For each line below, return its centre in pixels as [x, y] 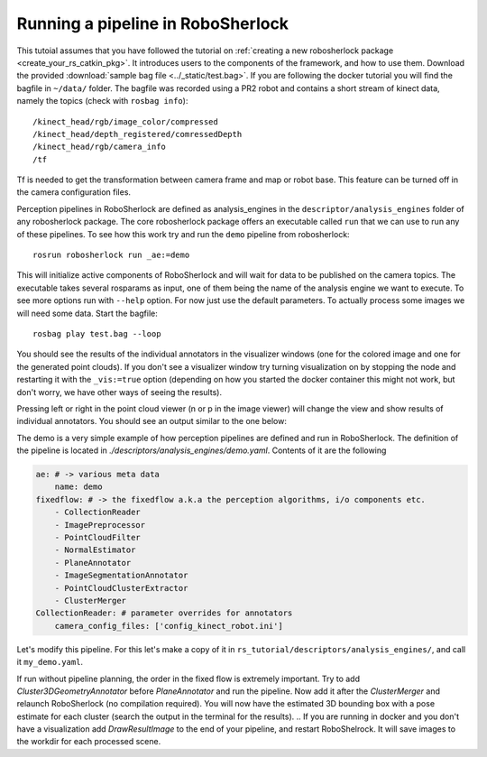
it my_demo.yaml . [50, 662]
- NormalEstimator [95, 550]
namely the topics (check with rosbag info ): [102, 101]
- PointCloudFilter [98, 538]
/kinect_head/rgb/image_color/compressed [125, 121]
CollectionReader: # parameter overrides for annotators [164, 613]
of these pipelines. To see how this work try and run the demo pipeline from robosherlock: [184, 234]
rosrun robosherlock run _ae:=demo [111, 255]
